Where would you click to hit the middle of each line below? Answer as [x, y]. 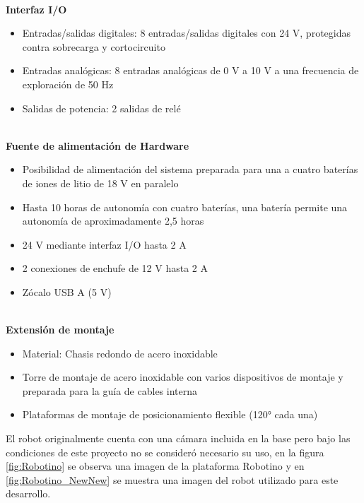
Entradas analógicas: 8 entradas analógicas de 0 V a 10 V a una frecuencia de [190, 70]
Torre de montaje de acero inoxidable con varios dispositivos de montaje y [183, 377]
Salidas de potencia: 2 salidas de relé [101, 108]
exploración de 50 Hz [68, 84]
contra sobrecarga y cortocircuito [94, 46]
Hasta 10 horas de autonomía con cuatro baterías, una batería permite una [185, 207]
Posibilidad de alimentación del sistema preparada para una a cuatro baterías [190, 169]
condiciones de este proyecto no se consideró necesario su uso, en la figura [165, 452]
